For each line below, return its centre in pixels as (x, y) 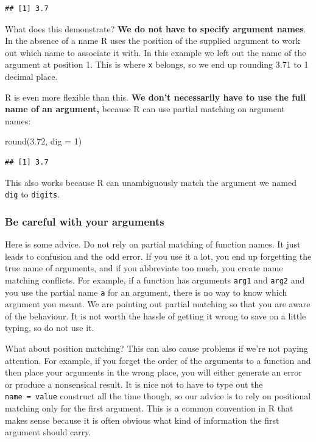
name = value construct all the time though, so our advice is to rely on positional (158, 396)
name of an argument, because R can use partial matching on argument (145, 109)
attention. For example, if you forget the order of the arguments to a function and (158, 360)
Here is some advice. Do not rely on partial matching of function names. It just (153, 244)
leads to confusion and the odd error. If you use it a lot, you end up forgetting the (158, 256)
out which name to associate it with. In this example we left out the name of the (156, 52)
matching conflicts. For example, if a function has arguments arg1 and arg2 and (155, 280)
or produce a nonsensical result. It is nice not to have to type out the (134, 384)
